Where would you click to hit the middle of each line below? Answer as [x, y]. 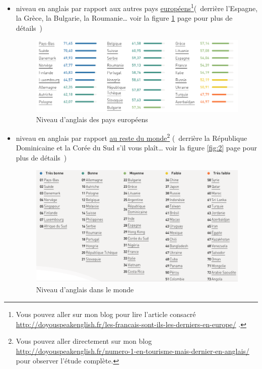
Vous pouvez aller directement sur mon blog [84, 341]
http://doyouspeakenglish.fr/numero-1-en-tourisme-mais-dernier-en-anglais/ [133, 351]
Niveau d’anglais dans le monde [85, 289]
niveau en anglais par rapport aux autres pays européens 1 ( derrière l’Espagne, [137, 7]
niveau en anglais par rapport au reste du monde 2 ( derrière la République [132, 137]
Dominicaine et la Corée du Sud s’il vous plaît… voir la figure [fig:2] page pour [136, 148]
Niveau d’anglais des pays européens [92, 119]
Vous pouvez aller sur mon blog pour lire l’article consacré [106, 314]
